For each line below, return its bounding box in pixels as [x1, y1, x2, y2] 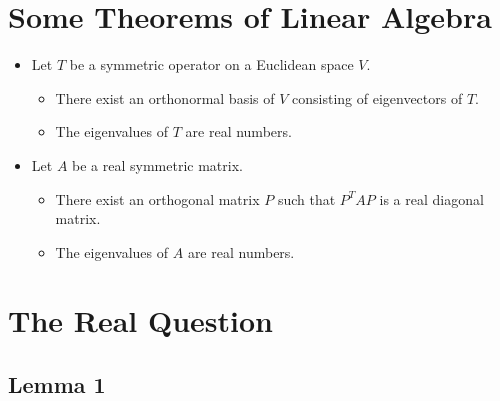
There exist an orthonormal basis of [55, 87, 275, 108]
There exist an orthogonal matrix [55, 188, 260, 209]
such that [277, 188, 336, 209]
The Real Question [8, 300, 273, 341]
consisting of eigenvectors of [292, 87, 463, 108]
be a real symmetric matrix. [72, 154, 243, 175]
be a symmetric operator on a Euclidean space [69, 54, 354, 75]
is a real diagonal [379, 188, 484, 209]
